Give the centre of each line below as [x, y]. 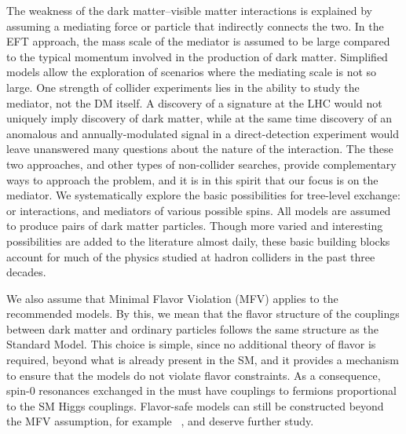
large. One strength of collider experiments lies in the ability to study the [183, 87]
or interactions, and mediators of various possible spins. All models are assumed [199, 210]
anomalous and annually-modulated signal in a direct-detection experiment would [203, 133]
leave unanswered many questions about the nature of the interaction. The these [200, 149]
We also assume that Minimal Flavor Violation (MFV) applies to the [172, 298]
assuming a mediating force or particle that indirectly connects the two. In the [195, 26]
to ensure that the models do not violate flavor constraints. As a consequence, [194, 375]
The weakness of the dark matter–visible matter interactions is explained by [190, 10]
